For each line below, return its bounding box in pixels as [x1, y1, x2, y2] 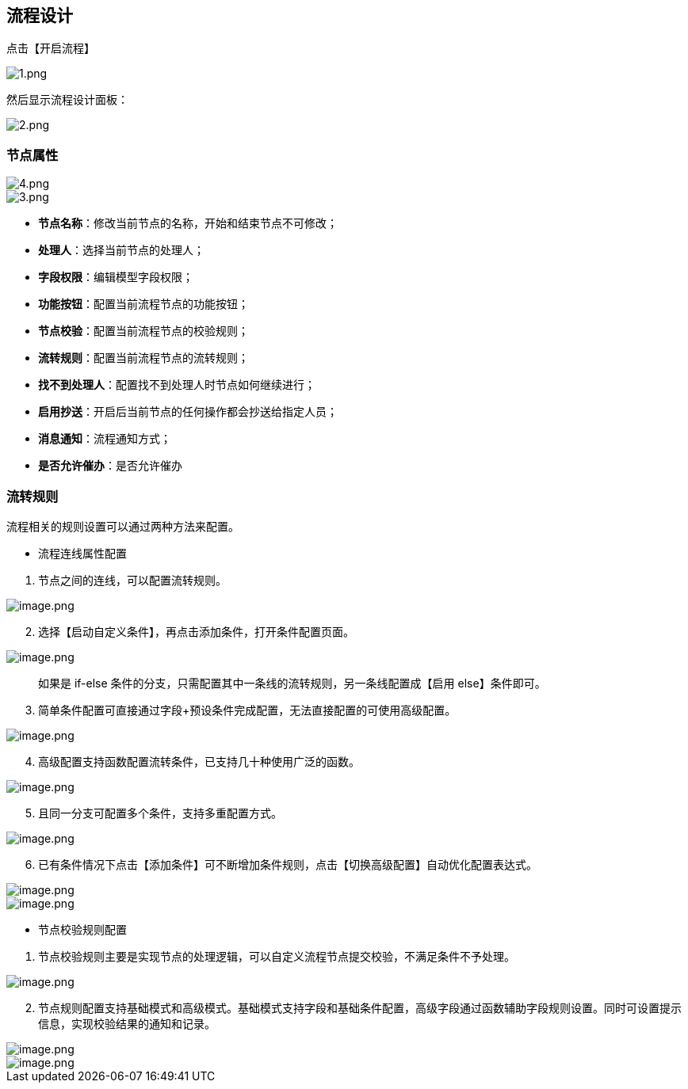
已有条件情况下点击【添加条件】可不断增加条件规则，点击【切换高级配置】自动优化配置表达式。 [38, 857, 537, 871]
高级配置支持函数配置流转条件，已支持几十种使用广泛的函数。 [38, 754, 360, 768]
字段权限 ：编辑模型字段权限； [38, 270, 193, 284]
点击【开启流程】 [6, 41, 95, 55]
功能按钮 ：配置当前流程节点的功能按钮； [38, 297, 249, 311]
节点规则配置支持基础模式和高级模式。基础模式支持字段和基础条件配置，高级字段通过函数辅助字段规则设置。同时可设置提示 [38, 1000, 682, 1015]
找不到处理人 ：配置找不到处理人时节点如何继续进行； [38, 378, 315, 392]
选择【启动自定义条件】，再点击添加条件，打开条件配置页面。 [38, 624, 354, 638]
